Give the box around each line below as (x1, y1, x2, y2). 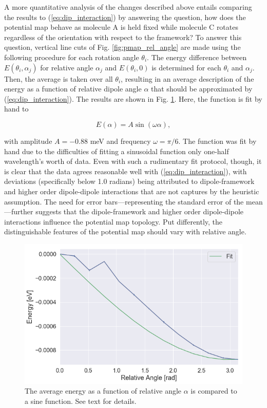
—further (4, 206, 33, 217)
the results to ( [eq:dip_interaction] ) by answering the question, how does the (4, 11, 246, 22)
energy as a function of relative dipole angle (4, 83, 142, 94)
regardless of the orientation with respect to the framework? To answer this (4, 31, 242, 42)
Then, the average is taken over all (4, 73, 113, 84)
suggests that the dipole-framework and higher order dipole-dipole (35, 206, 244, 217)
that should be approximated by (151, 83, 253, 94)
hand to (4, 103, 29, 114)
